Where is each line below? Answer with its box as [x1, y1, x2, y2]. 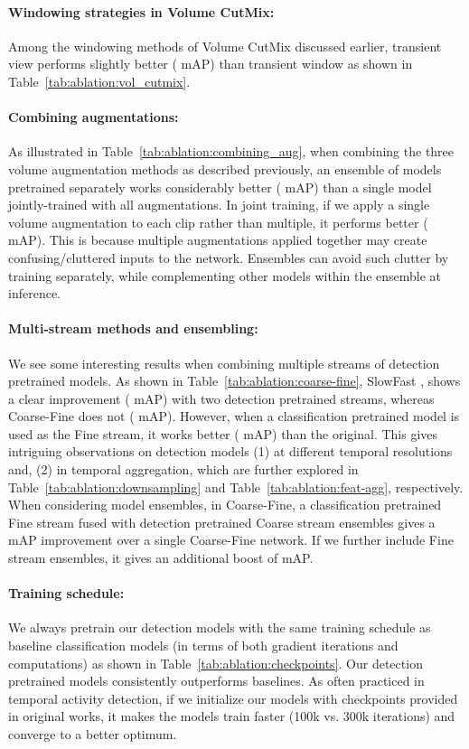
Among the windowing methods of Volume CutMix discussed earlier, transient [8, 36, 442, 55]
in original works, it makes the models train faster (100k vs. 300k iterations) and [8, 707, 455, 726]
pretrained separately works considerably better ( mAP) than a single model [8, 177, 432, 196]
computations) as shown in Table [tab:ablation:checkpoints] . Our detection [8, 653, 423, 672]
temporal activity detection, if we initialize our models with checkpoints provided [8, 688, 458, 707]
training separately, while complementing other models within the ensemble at [8, 266, 442, 285]
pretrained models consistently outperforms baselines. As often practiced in [8, 671, 425, 690]
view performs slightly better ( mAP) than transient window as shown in [8, 54, 413, 73]
